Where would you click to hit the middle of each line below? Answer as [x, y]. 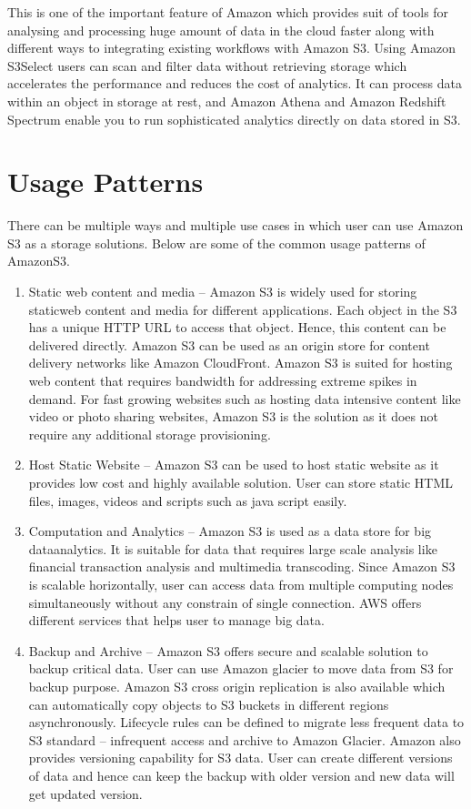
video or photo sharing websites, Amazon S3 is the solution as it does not [233, 416]
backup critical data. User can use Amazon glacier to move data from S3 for [241, 668]
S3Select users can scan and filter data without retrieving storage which [207, 65]
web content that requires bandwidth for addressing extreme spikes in [223, 381]
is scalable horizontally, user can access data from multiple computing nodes [241, 584]
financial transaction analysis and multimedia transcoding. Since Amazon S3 [242, 566]
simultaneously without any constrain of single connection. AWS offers [225, 602]
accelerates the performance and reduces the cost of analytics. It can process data [235, 83]
